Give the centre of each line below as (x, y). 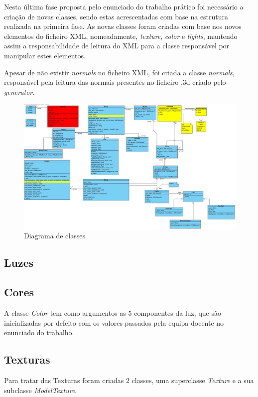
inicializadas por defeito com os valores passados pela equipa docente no (114, 322)
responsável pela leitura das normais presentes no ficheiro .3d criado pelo (115, 82)
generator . (19, 92)
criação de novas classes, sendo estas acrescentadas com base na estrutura (116, 16)
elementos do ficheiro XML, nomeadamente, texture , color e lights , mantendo (121, 36)
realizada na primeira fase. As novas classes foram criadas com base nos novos (123, 26)
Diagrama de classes (55, 236)
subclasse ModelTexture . (41, 390)
